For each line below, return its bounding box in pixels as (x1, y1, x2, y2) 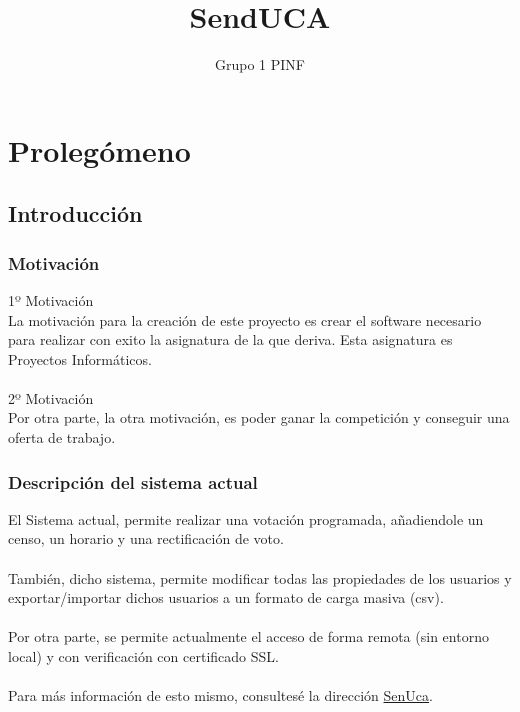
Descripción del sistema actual (8, 469, 258, 494)
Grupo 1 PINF (215, 54, 305, 75)
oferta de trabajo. (8, 427, 116, 448)
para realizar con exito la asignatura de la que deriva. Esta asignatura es (8, 329, 453, 350)
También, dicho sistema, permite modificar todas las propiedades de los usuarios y (8, 567, 512, 588)
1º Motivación (8, 289, 94, 310)
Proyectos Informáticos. (8, 348, 152, 369)
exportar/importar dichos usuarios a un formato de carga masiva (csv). (8, 587, 444, 608)
